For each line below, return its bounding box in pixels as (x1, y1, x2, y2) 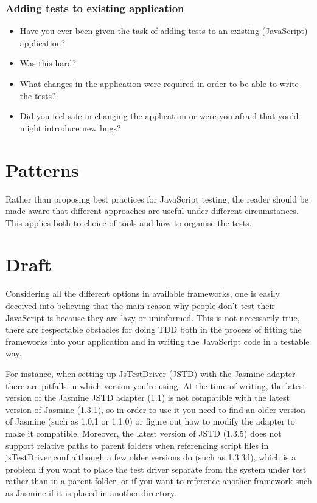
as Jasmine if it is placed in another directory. (5, 486, 176, 499)
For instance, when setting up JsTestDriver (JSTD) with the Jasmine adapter (5, 367, 296, 380)
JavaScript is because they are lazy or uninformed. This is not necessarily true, (5, 311, 300, 324)
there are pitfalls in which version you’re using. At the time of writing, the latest (5, 379, 307, 392)
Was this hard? (19, 57, 77, 69)
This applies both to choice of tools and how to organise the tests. (5, 216, 252, 229)
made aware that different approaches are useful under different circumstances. (5, 204, 299, 217)
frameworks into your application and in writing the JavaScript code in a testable (5, 335, 310, 347)
